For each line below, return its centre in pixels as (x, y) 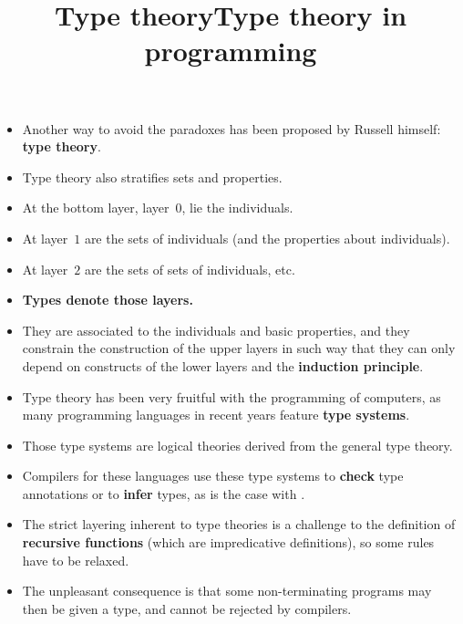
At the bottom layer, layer (96, 208)
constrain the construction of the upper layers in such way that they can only (239, 348)
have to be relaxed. (76, 560)
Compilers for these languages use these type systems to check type (213, 476)
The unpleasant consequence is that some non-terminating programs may (227, 591)
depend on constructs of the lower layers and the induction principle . (223, 365)
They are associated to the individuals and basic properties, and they (216, 330)
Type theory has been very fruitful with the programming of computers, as (231, 396)
